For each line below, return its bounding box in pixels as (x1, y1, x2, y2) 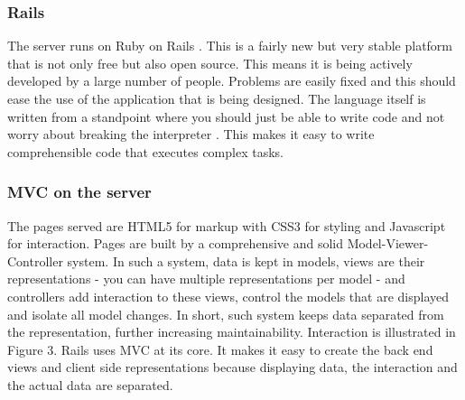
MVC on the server (7, 181, 152, 203)
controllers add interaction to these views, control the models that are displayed (7, 286, 450, 305)
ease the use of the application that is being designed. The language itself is (7, 89, 426, 107)
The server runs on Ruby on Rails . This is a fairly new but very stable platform (7, 36, 453, 55)
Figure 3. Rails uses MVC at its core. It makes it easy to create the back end (7, 340, 433, 358)
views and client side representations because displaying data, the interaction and (7, 358, 458, 377)
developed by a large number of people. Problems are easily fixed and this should (7, 71, 456, 90)
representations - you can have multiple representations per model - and (7, 269, 405, 288)
